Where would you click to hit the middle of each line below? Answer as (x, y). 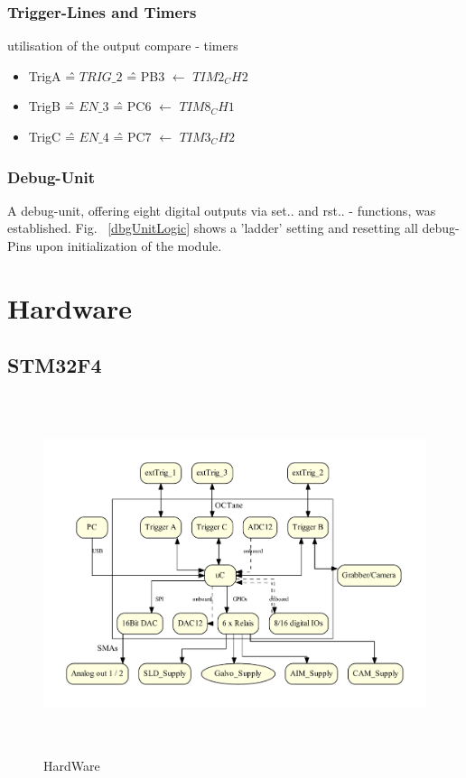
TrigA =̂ (52, 75)
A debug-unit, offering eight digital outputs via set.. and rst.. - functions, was (222, 210)
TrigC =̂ (51, 136)
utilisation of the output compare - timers (123, 46)
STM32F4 (55, 365)
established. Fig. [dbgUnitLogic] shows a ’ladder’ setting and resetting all (213, 228)
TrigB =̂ (51, 106)
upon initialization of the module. (129, 245)
